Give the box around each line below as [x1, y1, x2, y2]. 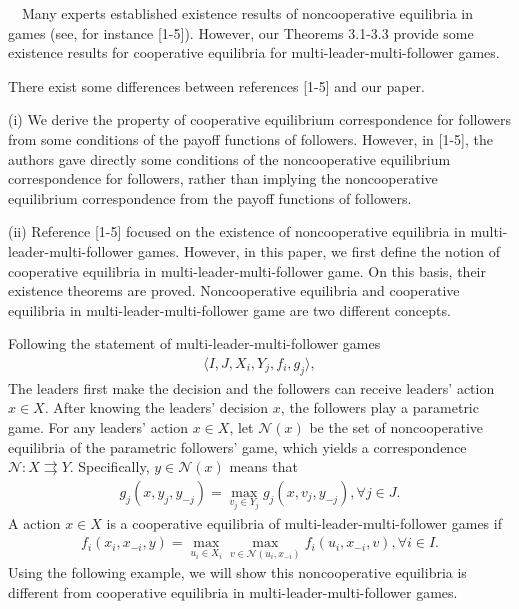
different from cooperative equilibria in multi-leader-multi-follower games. [8, 582, 458, 603]
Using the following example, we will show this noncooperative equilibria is [8, 562, 467, 583]
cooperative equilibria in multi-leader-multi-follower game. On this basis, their [8, 260, 487, 281]
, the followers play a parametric [280, 397, 479, 418]
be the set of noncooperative [309, 416, 483, 437]
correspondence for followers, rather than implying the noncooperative [8, 168, 438, 189]
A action [8, 512, 61, 533]
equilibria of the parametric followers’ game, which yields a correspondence [8, 436, 467, 457]
